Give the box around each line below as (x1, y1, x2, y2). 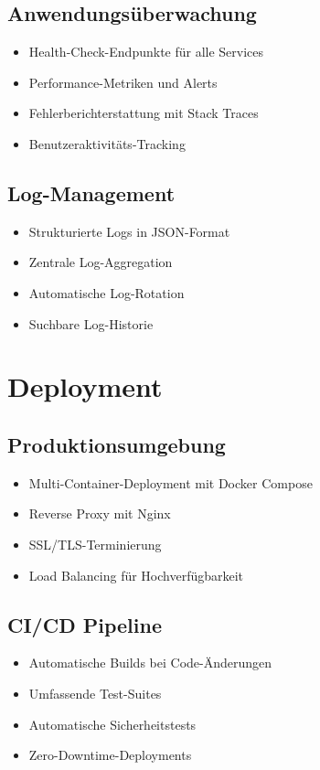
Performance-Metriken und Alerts (28, 72, 218, 91)
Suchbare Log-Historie (28, 314, 154, 333)
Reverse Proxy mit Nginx (28, 504, 171, 523)
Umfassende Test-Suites (28, 683, 162, 702)
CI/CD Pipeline (7, 610, 162, 638)
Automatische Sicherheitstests (28, 714, 197, 733)
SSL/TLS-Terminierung (28, 534, 162, 553)
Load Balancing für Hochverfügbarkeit (28, 565, 244, 584)
